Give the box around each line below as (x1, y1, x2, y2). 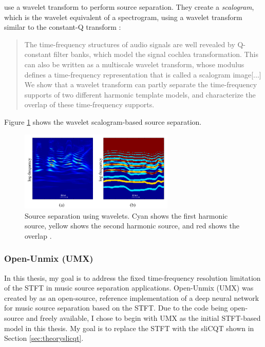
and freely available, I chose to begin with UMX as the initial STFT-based (26, 313, 261, 323)
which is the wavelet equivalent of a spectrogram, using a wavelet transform (4, 11, 242, 22)
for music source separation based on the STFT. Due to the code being (4, 302, 228, 313)
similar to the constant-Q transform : (4, 22, 121, 32)
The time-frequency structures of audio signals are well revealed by (24, 38, 235, 49)
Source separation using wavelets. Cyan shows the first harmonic (25, 210, 228, 221)
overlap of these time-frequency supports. (24, 99, 155, 110)
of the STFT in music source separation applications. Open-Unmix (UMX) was (4, 282, 254, 293)
